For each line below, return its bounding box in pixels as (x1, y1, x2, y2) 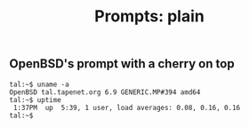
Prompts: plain (94, 6, 205, 27)
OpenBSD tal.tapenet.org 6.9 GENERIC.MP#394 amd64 (9, 87, 201, 97)
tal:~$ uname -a (9, 80, 69, 89)
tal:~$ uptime (9, 95, 62, 104)
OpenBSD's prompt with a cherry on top (9, 56, 235, 72)
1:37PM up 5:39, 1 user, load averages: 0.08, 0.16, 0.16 (12, 103, 241, 112)
